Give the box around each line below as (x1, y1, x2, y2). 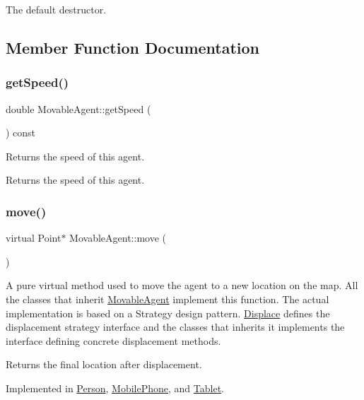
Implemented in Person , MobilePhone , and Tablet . (6, 380, 224, 395)
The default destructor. (6, 2, 107, 16)
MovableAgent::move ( (69, 230, 166, 245)
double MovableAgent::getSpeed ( (6, 101, 151, 116)
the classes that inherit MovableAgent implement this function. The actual (6, 291, 329, 306)
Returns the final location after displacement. (6, 357, 202, 372)
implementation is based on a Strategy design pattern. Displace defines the (6, 305, 330, 320)
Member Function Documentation (6, 36, 260, 58)
